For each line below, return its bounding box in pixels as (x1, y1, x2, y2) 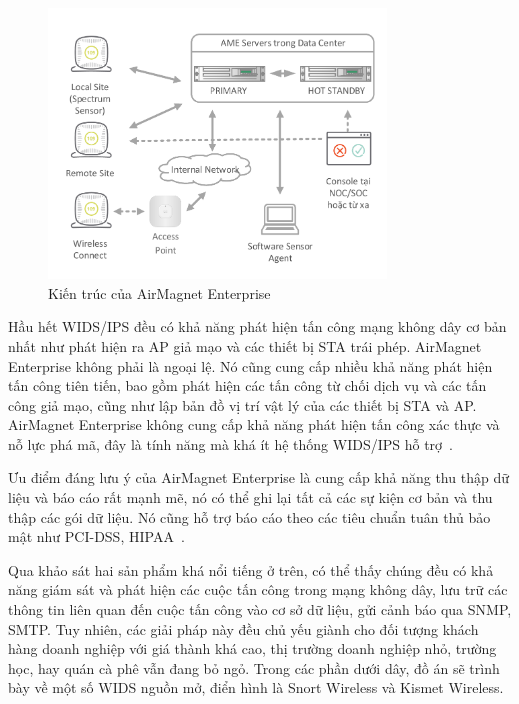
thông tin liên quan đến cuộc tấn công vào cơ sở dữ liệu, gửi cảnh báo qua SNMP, (8, 599, 512, 620)
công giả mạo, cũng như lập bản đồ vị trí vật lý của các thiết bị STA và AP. (8, 394, 477, 415)
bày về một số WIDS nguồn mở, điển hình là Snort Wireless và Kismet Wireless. (8, 677, 504, 698)
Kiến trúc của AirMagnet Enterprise (48, 282, 271, 303)
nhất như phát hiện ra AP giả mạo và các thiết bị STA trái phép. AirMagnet (8, 335, 482, 356)
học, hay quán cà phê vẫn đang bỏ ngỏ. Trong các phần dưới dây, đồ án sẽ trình (8, 657, 500, 678)
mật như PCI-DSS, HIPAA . (8, 526, 185, 547)
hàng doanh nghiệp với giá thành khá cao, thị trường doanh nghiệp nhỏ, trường (8, 638, 497, 659)
